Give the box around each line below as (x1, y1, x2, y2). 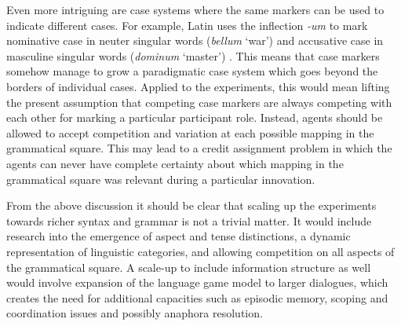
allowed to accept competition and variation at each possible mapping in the (6, 124, 374, 141)
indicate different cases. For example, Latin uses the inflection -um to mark (6, 16, 368, 33)
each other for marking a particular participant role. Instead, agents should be (6, 109, 383, 126)
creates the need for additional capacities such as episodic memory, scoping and (6, 289, 388, 306)
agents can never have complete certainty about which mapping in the (6, 155, 344, 171)
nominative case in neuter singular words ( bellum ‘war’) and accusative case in (6, 32, 384, 49)
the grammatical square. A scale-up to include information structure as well (6, 258, 371, 275)
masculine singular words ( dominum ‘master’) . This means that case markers (6, 47, 380, 64)
